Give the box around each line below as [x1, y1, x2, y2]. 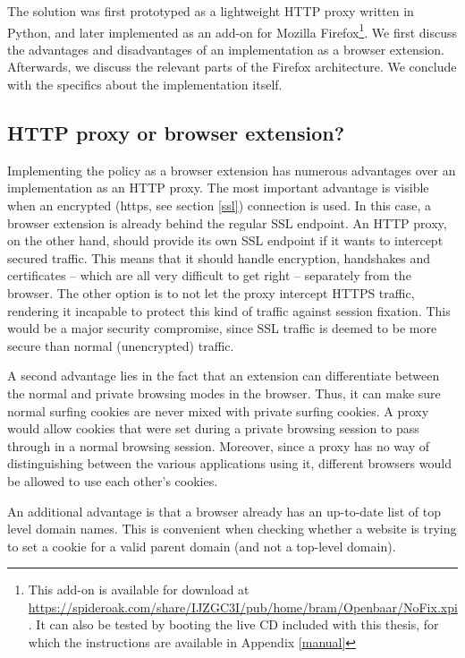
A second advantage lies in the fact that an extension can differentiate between [7, 366, 440, 385]
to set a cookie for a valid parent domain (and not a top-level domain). [7, 536, 396, 555]
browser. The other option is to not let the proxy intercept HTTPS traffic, [7, 283, 415, 302]
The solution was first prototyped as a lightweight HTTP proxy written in [7, 2, 414, 20]
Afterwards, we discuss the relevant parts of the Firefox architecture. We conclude [7, 57, 457, 76]
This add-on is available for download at [28, 580, 249, 599]
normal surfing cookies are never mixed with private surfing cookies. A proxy [7, 401, 429, 420]
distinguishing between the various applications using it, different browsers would [7, 454, 452, 473]
